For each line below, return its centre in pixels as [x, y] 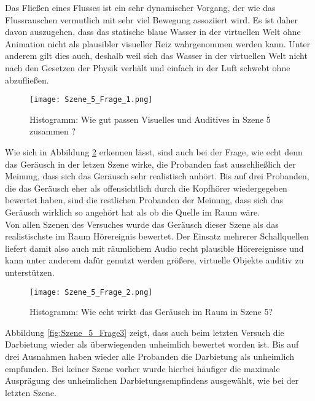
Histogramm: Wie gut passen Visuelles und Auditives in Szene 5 [150, 119]
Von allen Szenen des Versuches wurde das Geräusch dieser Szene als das [142, 224]
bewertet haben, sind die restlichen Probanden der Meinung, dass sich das [144, 200]
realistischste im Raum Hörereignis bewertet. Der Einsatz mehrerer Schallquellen [157, 236]
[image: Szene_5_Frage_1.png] [91, 100]
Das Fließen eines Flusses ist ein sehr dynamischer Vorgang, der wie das [140, 7]
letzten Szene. [31, 392]
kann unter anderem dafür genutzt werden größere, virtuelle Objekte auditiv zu [154, 260]
